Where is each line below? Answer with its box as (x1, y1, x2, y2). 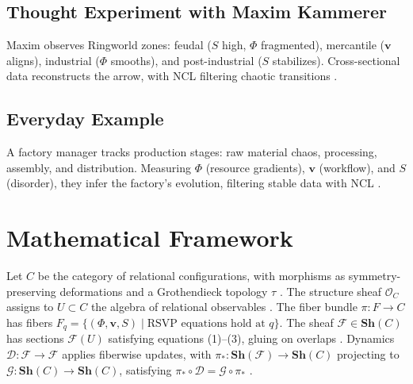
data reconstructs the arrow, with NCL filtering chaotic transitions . (6, 67, 338, 84)
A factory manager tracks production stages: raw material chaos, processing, (6, 144, 377, 160)
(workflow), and (319, 159, 396, 175)
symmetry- (348, 267, 401, 284)
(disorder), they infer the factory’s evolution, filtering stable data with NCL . (6, 175, 381, 191)
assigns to (6, 298, 54, 315)
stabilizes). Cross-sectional (272, 52, 400, 68)
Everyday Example (6, 106, 164, 131)
